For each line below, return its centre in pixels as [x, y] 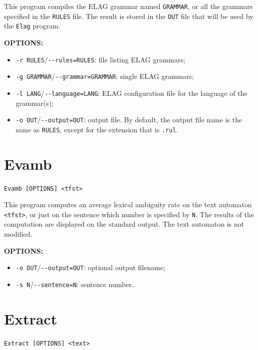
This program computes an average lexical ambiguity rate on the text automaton [128, 204]
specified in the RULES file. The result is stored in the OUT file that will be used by [129, 16]
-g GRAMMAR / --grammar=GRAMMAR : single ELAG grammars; [105, 76]
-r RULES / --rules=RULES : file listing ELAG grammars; [101, 59]
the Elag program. [32, 26]
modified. [18, 234]
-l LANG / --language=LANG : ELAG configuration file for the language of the [131, 93]
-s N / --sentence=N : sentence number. [75, 284]
